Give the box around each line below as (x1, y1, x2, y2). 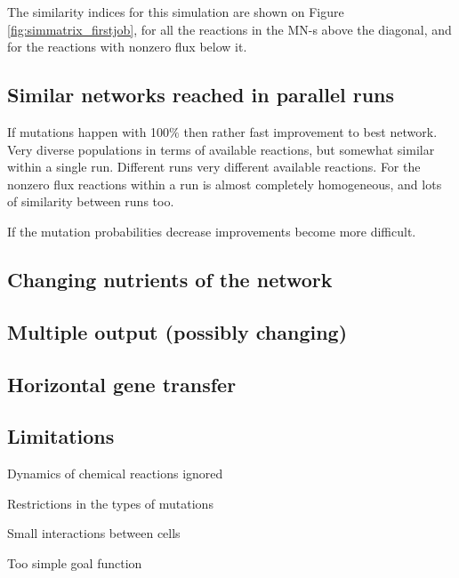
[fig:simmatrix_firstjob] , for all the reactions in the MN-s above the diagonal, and (7, 20, 452, 38)
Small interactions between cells (7, 524, 181, 542)
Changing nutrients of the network (7, 265, 333, 293)
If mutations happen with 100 (7, 122, 170, 140)
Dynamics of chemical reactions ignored (7, 464, 223, 483)
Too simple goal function (7, 553, 142, 572)
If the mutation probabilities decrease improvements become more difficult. (7, 221, 416, 240)
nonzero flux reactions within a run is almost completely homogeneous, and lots (7, 174, 442, 193)
